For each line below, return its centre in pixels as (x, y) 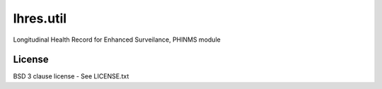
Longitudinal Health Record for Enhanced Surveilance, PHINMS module (117, 40)
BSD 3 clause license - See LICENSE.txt (71, 76)
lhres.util (40, 18)
